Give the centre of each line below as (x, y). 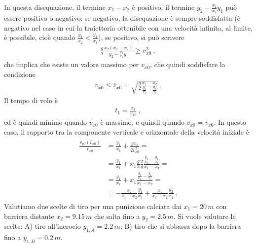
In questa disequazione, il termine (55, 7)
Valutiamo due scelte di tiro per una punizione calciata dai (93, 206)
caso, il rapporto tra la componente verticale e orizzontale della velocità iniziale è (127, 132)
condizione (20, 74)
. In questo (230, 122)
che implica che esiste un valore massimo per (72, 64)
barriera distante (29, 216)
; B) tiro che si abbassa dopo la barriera (181, 226)
